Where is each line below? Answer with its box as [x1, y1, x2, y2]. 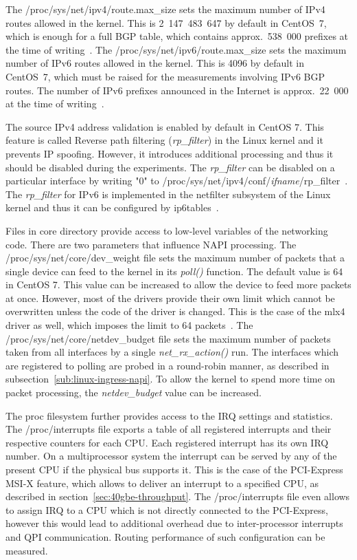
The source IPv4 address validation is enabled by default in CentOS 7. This [5, 119, 324, 133]
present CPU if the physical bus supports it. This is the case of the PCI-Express [5, 462, 343, 476]
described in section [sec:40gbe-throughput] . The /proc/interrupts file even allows [5, 489, 350, 504]
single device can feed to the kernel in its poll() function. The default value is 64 [5, 263, 343, 278]
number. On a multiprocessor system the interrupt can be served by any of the [5, 449, 337, 463]
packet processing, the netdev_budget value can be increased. [5, 385, 262, 400]
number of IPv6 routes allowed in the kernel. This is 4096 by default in [5, 56, 304, 70]
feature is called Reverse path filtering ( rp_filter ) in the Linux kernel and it [5, 133, 323, 147]
